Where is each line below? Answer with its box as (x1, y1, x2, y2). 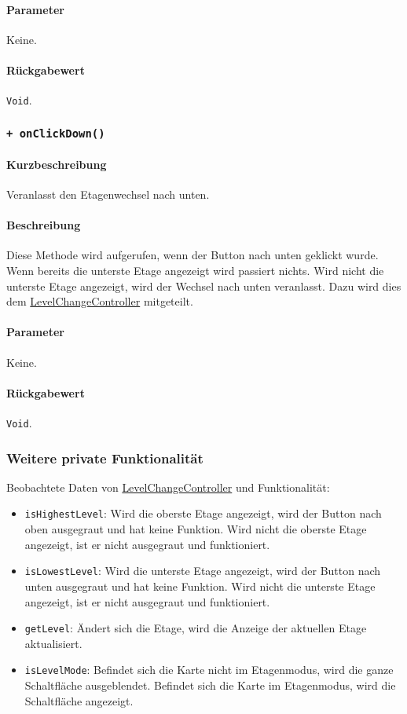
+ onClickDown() (6, 126, 105, 140)
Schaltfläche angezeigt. (24, 692, 134, 709)
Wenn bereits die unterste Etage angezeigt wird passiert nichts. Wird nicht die (6, 262, 384, 279)
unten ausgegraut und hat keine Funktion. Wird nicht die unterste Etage (24, 577, 376, 594)
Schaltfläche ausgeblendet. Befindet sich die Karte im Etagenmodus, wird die (24, 677, 396, 694)
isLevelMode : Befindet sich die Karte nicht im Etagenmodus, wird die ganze (24, 661, 394, 678)
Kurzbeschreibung (6, 156, 107, 172)
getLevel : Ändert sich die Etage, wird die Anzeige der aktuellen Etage (24, 620, 367, 636)
